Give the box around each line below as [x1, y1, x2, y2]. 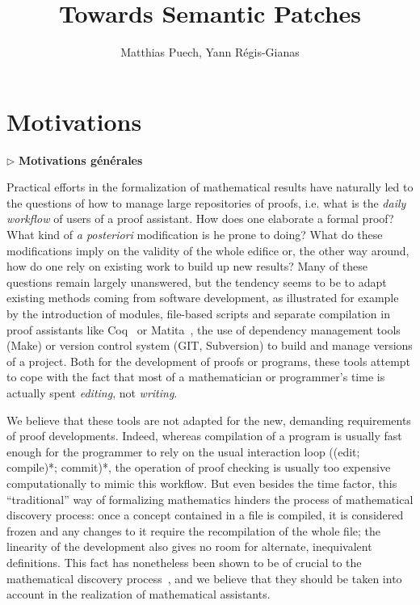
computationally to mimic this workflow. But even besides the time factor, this [6, 474, 397, 491]
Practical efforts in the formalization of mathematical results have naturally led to [6, 179, 414, 195]
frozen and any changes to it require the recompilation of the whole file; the [6, 522, 381, 539]
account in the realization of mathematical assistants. [6, 586, 271, 603]
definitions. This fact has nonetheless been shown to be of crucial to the [6, 553, 362, 570]
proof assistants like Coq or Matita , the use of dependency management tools [6, 321, 401, 338]
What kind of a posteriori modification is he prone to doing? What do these [6, 226, 383, 243]
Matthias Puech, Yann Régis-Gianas [120, 44, 300, 61]
